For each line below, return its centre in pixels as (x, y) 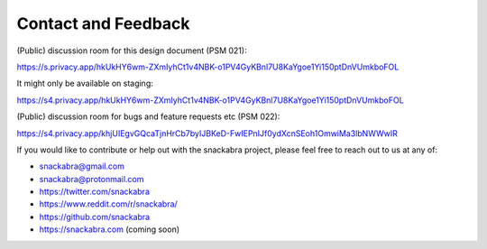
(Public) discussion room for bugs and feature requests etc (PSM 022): (148, 116)
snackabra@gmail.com (82, 166)
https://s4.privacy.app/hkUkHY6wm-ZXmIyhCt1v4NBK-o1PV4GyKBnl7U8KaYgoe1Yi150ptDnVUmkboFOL (211, 100)
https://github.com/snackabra (95, 217)
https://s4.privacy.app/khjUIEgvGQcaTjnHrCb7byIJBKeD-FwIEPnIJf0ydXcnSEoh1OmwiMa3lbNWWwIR (207, 133)
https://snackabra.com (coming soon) (110, 229)
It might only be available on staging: (85, 83)
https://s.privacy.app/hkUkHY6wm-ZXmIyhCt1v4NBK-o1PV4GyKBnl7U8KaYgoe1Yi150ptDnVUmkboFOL (208, 67)
